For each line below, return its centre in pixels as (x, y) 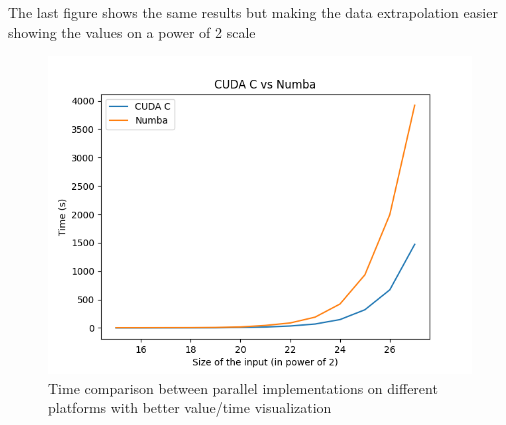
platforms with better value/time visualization (190, 407)
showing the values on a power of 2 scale (132, 31)
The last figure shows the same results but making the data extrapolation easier (253, 12)
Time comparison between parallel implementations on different (243, 387)
